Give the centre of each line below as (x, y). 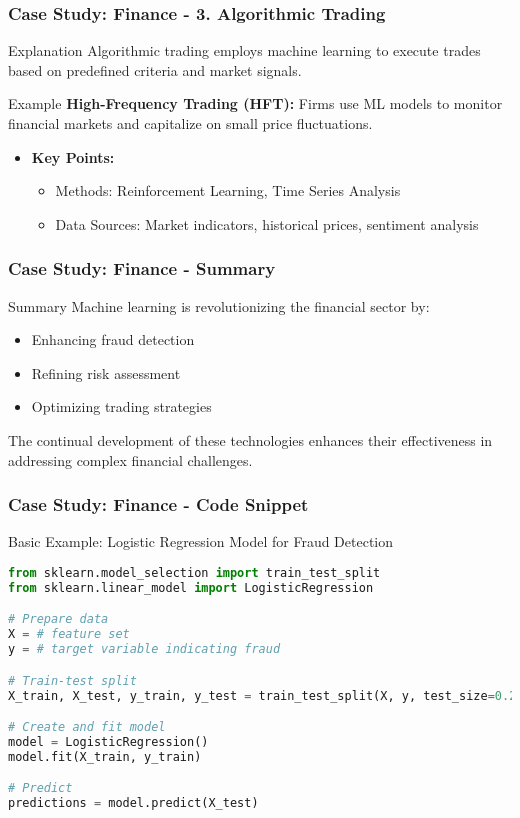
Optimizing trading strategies (121, 406)
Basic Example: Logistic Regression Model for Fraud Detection (201, 541)
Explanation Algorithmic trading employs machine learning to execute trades (244, 50)
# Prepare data (58, 619)
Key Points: (73, 156)
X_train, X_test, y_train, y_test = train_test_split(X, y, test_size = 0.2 (262, 695)
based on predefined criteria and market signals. (155, 69)
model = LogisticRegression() (108, 741)
